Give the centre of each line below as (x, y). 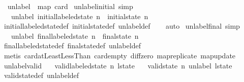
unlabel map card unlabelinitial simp (70, 6)
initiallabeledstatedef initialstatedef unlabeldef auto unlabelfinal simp (122, 26)
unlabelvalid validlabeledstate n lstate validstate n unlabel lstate (118, 65)
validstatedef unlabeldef (41, 75)
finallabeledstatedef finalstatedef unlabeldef (72, 46)
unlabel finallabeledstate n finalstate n (75, 35)
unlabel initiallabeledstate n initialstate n (80, 16)
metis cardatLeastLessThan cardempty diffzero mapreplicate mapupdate (120, 55)
